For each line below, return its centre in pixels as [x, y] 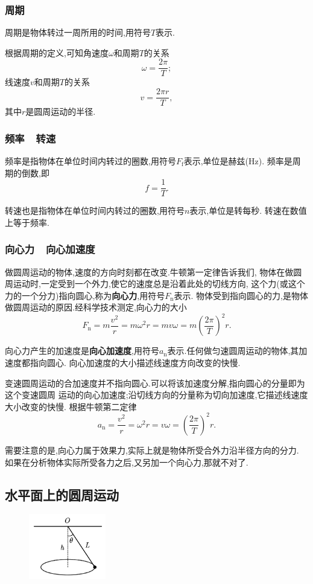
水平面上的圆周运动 [62, 494]
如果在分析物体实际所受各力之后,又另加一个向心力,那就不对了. [127, 462]
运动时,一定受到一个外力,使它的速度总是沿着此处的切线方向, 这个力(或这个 [159, 284]
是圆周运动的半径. [61, 111]
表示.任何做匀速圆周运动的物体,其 [233, 351]
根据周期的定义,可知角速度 [57, 52]
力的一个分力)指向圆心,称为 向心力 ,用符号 [85, 295]
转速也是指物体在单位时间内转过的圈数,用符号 [95, 210]
